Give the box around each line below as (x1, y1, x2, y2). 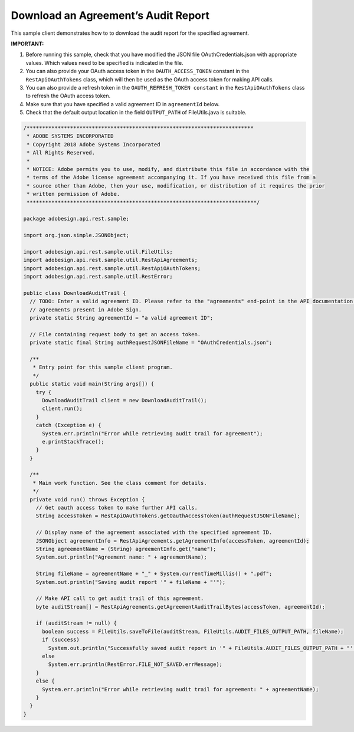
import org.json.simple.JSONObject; (23, 232, 130, 239)
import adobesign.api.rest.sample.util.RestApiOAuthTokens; (23, 265, 201, 271)
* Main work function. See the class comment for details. (32, 480, 207, 486)
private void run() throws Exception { (29, 496, 145, 503)
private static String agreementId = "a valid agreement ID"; (29, 314, 214, 321)
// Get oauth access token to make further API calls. (35, 504, 198, 511)
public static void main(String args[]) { (29, 380, 155, 388)
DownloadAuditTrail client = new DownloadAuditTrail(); (42, 397, 207, 403)
